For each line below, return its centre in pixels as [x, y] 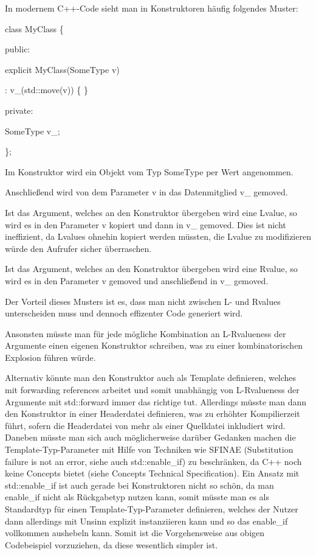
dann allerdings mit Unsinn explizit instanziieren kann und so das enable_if [146, 521]
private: [19, 110]
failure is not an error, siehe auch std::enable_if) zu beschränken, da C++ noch [153, 461]
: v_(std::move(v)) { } [46, 90]
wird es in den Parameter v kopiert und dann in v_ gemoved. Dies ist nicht [146, 224]
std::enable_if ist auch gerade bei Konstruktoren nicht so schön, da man [139, 485]
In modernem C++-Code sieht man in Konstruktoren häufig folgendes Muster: [152, 8]
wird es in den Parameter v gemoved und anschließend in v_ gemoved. [137, 280]
